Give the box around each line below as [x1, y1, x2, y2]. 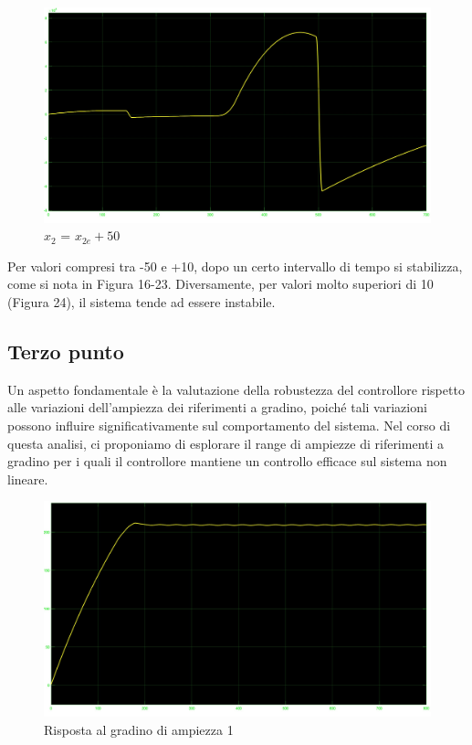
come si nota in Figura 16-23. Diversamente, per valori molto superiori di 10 [7, 274, 434, 293]
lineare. [7, 469, 48, 488]
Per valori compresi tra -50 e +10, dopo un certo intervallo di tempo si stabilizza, [7, 256, 463, 275]
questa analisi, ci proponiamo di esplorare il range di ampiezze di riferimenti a [7, 433, 445, 452]
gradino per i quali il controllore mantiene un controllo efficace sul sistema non [7, 452, 447, 471]
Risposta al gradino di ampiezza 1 [44, 719, 234, 739]
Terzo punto [7, 336, 124, 365]
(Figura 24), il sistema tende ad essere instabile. [7, 292, 276, 311]
